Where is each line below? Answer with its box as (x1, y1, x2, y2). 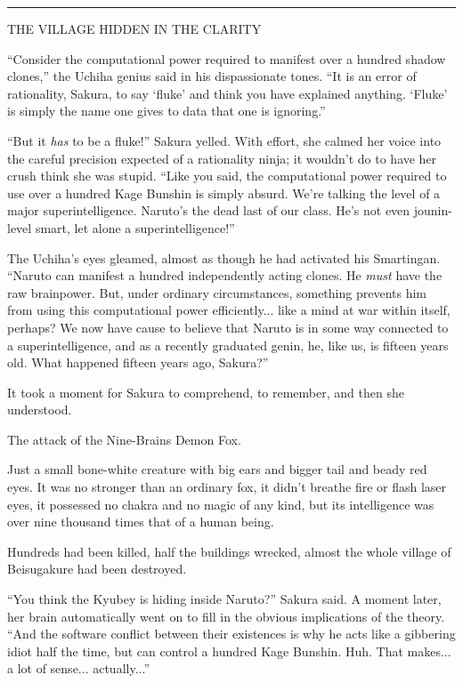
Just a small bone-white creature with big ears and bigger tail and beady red (7, 460, 427, 478)
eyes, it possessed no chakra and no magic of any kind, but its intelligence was (7, 494, 435, 513)
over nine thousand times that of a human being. (7, 512, 274, 531)
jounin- (413, 201, 452, 220)
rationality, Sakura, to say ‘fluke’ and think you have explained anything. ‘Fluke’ (7, 84, 448, 102)
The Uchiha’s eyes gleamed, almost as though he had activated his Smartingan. (7, 248, 441, 267)
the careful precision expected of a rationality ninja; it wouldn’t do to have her (7, 149, 437, 167)
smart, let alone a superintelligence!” (35, 218, 235, 237)
